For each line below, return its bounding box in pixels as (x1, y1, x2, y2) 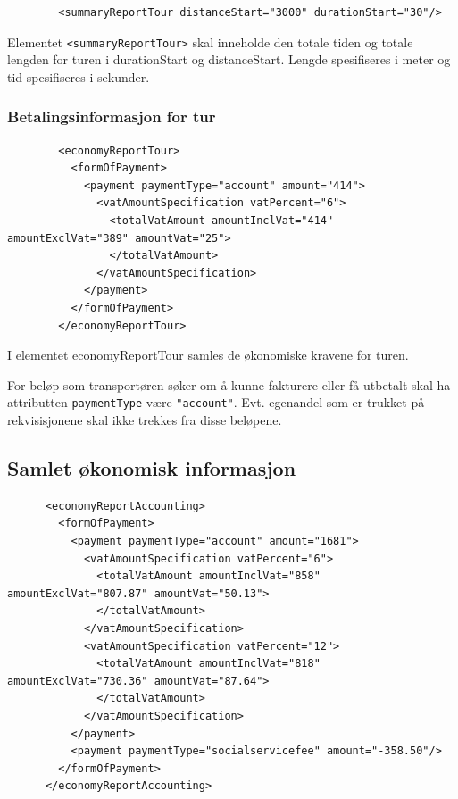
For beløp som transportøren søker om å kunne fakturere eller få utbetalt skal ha (7, 375, 451, 394)
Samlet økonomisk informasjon (7, 454, 296, 482)
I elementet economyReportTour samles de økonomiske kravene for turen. (7, 345, 409, 364)
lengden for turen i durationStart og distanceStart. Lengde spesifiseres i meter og (7, 50, 451, 69)
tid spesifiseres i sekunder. (7, 67, 150, 86)
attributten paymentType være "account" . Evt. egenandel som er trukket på (7, 393, 425, 412)
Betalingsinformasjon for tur (7, 105, 216, 128)
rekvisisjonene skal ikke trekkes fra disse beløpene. (7, 411, 282, 429)
